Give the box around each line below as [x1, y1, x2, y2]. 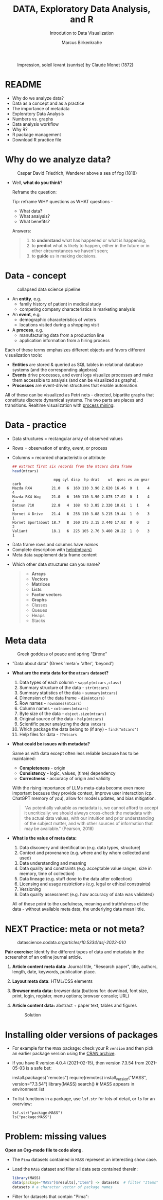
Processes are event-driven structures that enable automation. [12, 382, 139, 388]
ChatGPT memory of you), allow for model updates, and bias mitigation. [12, 795, 156, 801]
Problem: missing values [5, 1131, 107, 1142]
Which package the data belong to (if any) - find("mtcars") [19, 726, 139, 732]
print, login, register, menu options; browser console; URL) [12, 993, 130, 999]
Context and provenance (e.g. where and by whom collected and [19, 850, 150, 856]
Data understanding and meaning [19, 860, 87, 866]
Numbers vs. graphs [12, 116, 54, 122]
